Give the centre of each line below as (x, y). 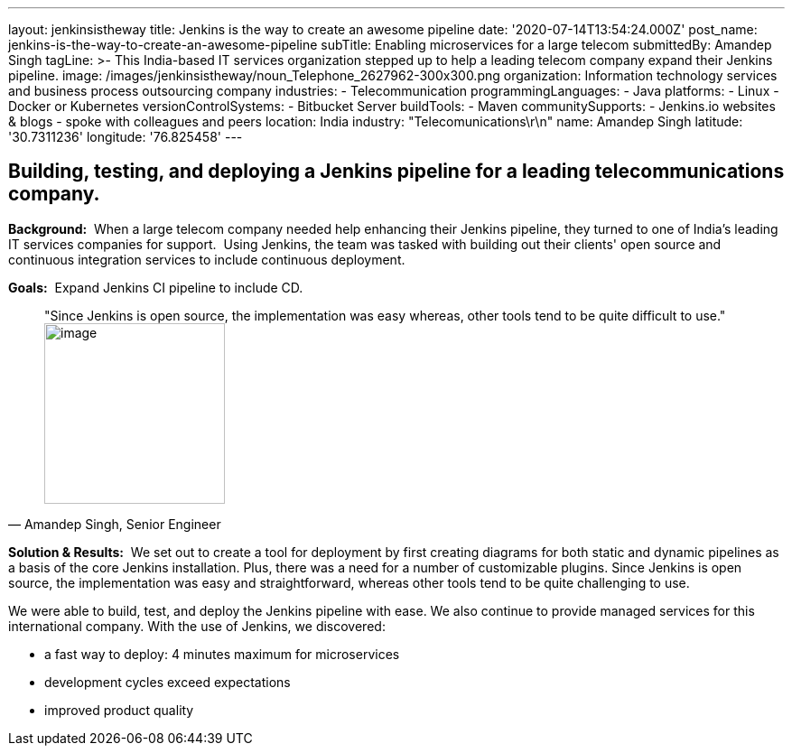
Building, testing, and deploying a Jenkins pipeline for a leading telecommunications (396, 172)
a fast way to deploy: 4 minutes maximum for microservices (222, 654)
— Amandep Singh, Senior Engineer (115, 524)
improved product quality (119, 710)
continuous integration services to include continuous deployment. (207, 259)
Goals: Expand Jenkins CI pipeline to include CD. (156, 287)
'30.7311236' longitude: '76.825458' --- (126, 137)
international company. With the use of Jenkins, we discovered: (197, 626)
